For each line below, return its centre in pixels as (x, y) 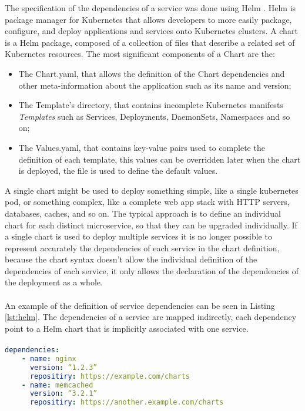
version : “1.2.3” (63, 367)
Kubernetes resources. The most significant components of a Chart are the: (140, 54)
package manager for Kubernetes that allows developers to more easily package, (148, 19)
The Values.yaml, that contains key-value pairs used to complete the (142, 147)
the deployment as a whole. (54, 282)
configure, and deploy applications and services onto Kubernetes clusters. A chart (151, 31)
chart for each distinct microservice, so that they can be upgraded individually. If (151, 225)
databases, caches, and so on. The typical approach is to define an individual (143, 213)
